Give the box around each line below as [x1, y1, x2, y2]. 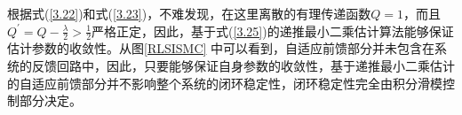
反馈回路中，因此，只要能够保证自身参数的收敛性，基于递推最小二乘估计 [31, 57, 455, 75]
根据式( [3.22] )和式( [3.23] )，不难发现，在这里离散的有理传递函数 [7, 4, 371, 22]
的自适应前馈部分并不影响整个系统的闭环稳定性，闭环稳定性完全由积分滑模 [7, 73, 442, 92]
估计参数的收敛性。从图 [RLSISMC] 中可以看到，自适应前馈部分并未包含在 [7, 39, 435, 57]
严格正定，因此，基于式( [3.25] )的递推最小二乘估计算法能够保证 [92, 21, 454, 40]
